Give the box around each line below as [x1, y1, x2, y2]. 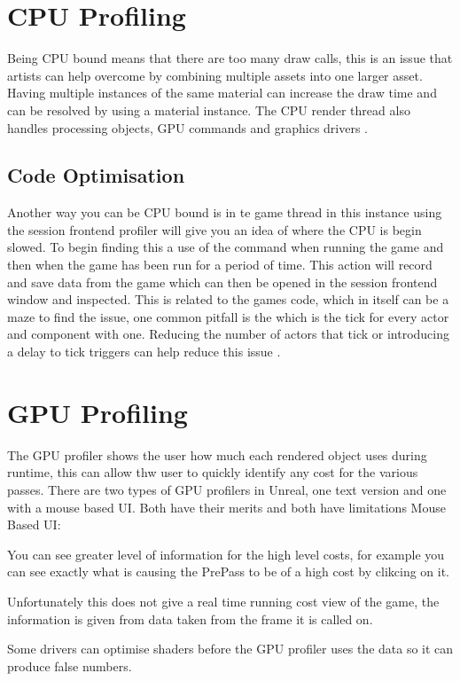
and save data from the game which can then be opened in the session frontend [7, 272, 438, 291]
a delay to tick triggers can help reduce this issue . [7, 342, 281, 361]
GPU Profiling [7, 394, 188, 430]
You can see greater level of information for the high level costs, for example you [7, 544, 445, 563]
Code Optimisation [7, 161, 185, 189]
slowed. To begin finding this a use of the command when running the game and [7, 238, 444, 256]
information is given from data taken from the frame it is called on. [7, 609, 373, 628]
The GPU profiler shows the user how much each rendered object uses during [7, 445, 427, 464]
